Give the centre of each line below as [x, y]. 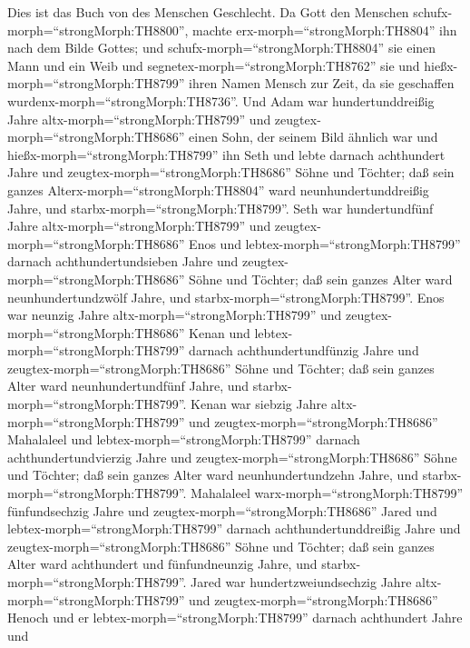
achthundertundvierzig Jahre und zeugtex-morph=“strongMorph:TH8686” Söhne [232, 457]
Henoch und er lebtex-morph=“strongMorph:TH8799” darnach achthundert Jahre [235, 618]
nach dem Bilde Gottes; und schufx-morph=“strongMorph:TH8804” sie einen [222, 48]
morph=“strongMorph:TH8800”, [98, 30]
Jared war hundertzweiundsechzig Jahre [301, 582]
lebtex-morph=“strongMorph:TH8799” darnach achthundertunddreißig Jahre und [234, 528]
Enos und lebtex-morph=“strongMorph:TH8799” [325, 243]
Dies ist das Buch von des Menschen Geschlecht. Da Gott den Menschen [208, 12]
